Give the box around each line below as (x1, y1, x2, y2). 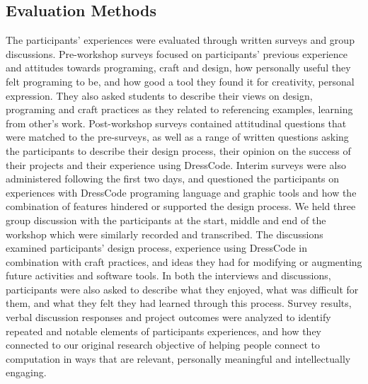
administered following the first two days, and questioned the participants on (6, 171, 340, 186)
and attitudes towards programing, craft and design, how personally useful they (6, 60, 351, 75)
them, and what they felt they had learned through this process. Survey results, (6, 296, 352, 310)
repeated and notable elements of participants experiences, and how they (6, 323, 322, 338)
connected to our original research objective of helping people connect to (6, 337, 320, 352)
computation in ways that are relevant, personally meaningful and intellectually (6, 351, 351, 366)
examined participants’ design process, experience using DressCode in (6, 240, 307, 255)
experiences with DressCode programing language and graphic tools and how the (6, 185, 357, 199)
